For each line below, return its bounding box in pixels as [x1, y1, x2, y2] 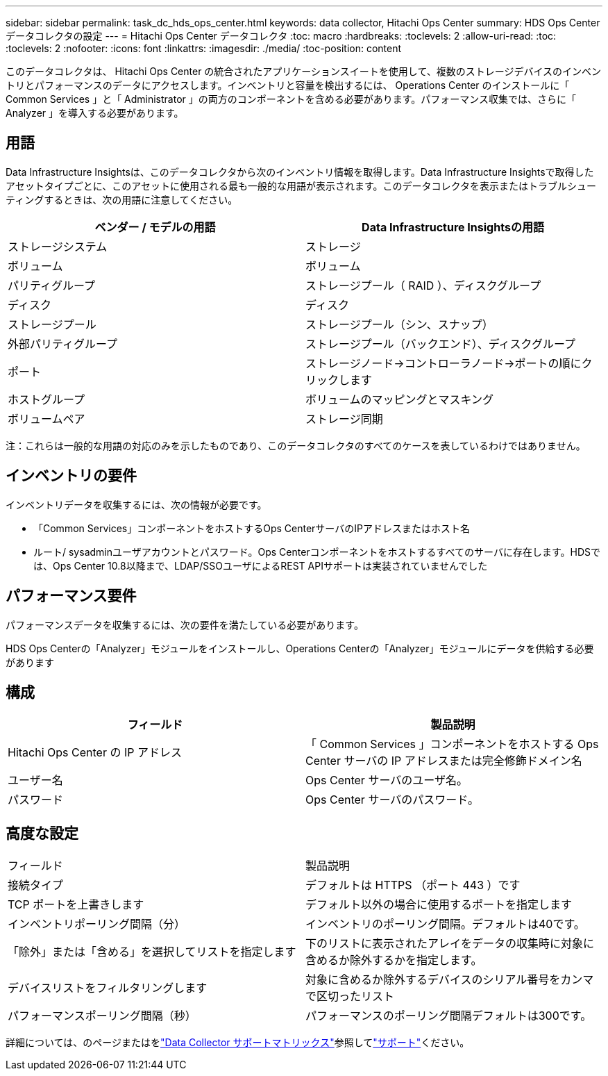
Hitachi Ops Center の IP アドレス [8, 745, 182, 760]
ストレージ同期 [305, 411, 383, 426]
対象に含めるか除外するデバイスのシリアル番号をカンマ [305, 972, 594, 987]
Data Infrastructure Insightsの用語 [362, 220, 544, 234]
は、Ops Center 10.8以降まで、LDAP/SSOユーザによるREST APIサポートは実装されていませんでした [33, 559, 488, 572]
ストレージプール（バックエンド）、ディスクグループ [305, 336, 575, 351]
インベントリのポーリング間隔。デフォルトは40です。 [305, 917, 585, 932]
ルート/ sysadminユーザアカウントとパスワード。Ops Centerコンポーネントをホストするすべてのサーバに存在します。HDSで [33, 545, 600, 558]
